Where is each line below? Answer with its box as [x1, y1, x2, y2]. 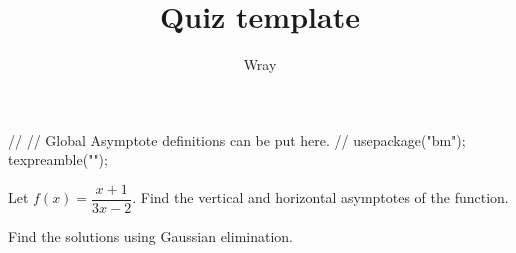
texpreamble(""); [8, 149, 108, 170]
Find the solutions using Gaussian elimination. [8, 225, 293, 246]
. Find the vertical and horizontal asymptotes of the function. [132, 187, 509, 208]
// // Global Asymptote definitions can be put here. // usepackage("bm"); [8, 129, 466, 150]
